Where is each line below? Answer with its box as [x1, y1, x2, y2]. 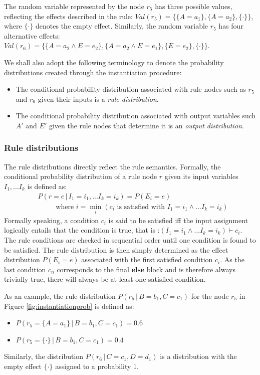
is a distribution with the [160, 351, 237, 361]
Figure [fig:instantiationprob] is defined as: [4, 300, 134, 311]
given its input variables [164, 171, 238, 181]
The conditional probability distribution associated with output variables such [16, 110, 256, 121]
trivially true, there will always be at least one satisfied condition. [4, 274, 206, 284]
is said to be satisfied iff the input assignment [108, 215, 248, 225]
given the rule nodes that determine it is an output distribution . [49, 120, 244, 130]
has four [218, 21, 243, 31]
